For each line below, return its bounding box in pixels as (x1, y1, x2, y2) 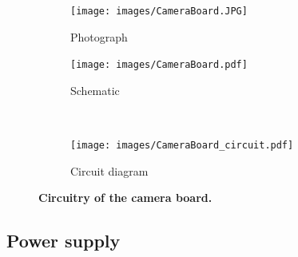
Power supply (6, 228, 121, 253)
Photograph (70, 28, 128, 45)
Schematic (70, 81, 120, 98)
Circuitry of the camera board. (38, 189, 213, 206)
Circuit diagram (70, 162, 149, 179)
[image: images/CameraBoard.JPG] (70, 6, 248, 17)
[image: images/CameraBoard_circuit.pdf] (70, 140, 294, 152)
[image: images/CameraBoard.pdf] (70, 59, 248, 71)
